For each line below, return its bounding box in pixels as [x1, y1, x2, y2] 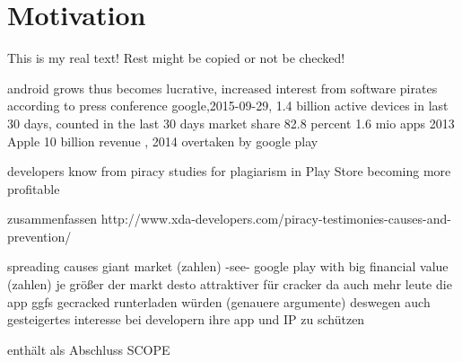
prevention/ [7, 226, 72, 245]
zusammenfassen [7, 209, 98, 228]
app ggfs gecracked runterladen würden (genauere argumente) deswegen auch [7, 292, 431, 311]
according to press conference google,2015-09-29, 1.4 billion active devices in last [7, 96, 449, 115]
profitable [7, 179, 60, 198]
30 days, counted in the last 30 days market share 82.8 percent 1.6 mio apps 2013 [7, 113, 455, 132]
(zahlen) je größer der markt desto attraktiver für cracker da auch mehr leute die [7, 275, 452, 294]
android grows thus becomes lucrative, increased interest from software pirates [7, 78, 438, 97]
